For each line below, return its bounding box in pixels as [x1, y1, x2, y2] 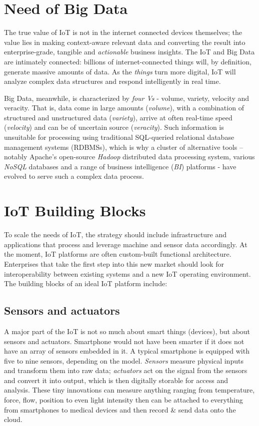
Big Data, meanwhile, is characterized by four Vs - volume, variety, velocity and [4, 92, 249, 103]
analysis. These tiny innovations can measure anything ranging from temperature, [4, 385, 255, 395]
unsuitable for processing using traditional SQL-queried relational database [4, 132, 234, 142]
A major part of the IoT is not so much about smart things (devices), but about [4, 326, 250, 336]
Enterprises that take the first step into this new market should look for [4, 258, 224, 269]
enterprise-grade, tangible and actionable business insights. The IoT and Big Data [4, 46, 255, 57]
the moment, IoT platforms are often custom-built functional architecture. [4, 249, 231, 259]
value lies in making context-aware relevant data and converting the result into [4, 36, 245, 47]
